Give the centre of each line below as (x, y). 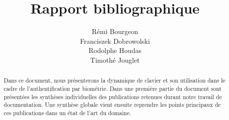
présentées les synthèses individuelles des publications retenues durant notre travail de (113, 96)
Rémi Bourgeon (115, 31)
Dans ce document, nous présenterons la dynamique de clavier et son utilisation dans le (114, 80)
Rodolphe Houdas (115, 50)
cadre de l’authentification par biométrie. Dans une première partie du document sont (113, 88)
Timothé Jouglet (115, 60)
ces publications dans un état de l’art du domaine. (67, 112)
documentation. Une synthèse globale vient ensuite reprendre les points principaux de (112, 105)
